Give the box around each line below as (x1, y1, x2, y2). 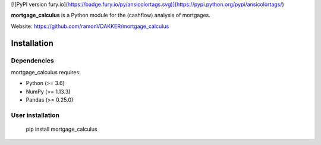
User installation (11, 111, 59, 119)
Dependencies (11, 56, 55, 65)
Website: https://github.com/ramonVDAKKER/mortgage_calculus (11, 23, 169, 30)
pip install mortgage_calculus (26, 125, 97, 133)
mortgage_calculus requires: (11, 68, 81, 75)
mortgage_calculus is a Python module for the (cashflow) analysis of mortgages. (11, 12, 211, 19)
